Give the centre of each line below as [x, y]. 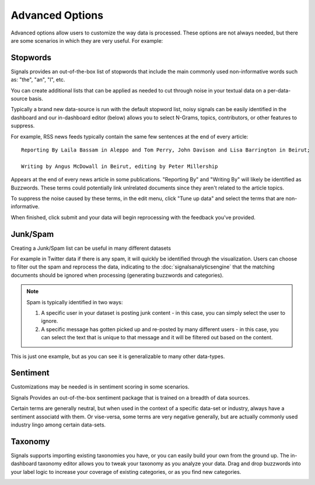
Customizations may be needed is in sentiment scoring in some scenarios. [100, 387]
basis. [36, 99]
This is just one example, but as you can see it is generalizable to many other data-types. [118, 356]
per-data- [279, 90]
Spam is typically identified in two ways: [75, 302]
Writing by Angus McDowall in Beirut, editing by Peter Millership [120, 166]
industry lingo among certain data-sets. [58, 425]
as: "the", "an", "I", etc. [38, 80]
